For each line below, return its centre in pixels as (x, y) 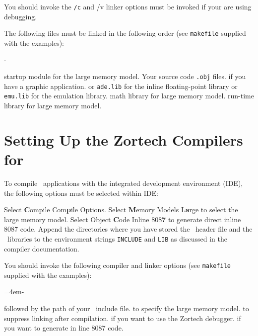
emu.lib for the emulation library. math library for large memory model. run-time (129, 96)
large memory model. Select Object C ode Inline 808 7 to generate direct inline (123, 219)
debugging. (21, 16)
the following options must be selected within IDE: (81, 193)
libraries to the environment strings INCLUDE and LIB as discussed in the (117, 238)
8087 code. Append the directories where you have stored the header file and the (128, 229)
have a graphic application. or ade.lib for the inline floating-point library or (121, 86)
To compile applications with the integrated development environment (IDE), (124, 183)
